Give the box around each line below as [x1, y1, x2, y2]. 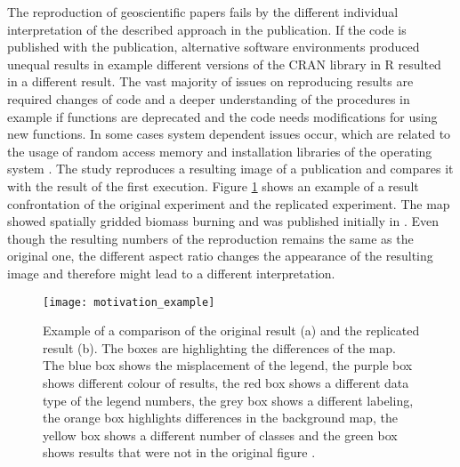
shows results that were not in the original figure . [43, 443, 316, 462]
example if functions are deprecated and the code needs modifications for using [7, 107, 438, 125]
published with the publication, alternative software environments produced [7, 37, 420, 56]
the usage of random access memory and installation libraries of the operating [7, 141, 432, 160]
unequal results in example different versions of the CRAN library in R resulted [7, 54, 441, 73]
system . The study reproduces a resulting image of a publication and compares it [7, 159, 454, 178]
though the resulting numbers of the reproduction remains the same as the [7, 229, 414, 247]
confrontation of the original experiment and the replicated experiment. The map [7, 194, 450, 213]
